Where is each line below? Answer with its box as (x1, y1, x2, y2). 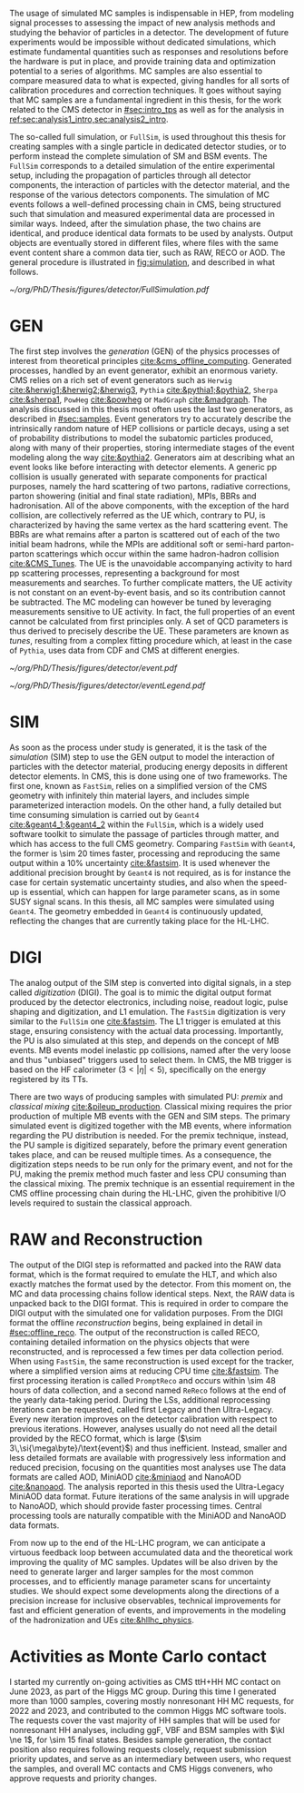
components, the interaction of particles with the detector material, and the (9, 180, 290, 190)
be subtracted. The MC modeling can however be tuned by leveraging (9, 596, 272, 607)
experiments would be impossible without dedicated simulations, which (9, 36, 277, 47)
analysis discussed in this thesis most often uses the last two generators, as (9, 403, 293, 414)
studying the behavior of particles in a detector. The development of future (9, 27, 289, 37)
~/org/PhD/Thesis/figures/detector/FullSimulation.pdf (9, 284, 210, 294)
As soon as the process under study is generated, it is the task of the (9, 742, 268, 753)
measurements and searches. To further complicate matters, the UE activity (9, 576, 293, 588)
